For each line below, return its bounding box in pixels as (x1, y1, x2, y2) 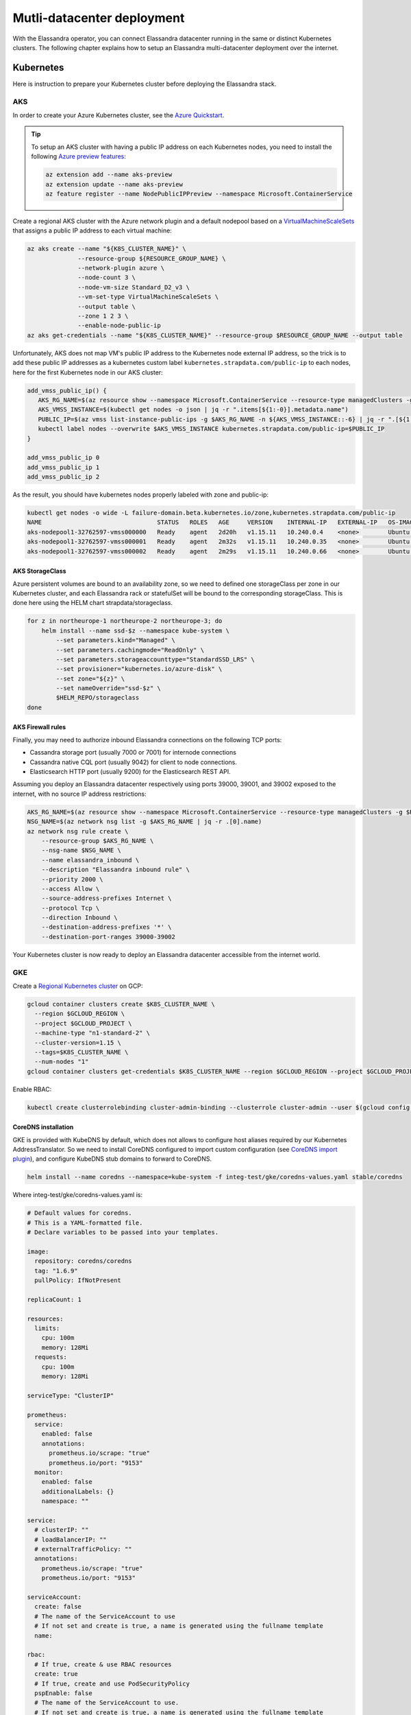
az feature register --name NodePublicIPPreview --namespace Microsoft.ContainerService (45, 189, 353, 198)
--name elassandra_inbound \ (41, 856, 140, 864)
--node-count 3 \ (77, 274, 136, 281)
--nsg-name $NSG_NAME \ (41, 847, 121, 854)
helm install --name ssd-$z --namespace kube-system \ (41, 626, 229, 635)
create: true (34, 1670, 78, 1678)
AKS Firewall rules (12, 723, 66, 731)
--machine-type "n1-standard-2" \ (34, 1029, 151, 1037)
